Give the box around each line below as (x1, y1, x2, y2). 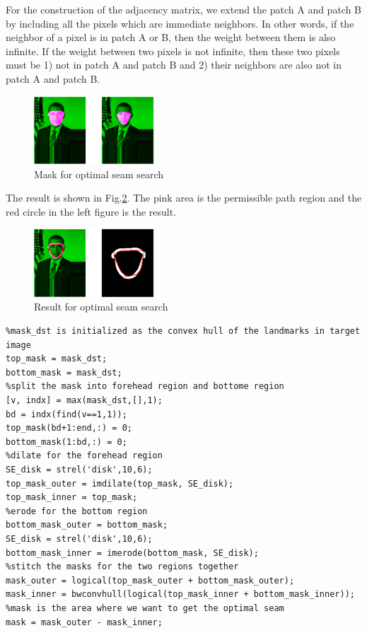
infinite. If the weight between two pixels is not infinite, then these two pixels (6, 43, 340, 58)
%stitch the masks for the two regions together (6, 562, 239, 572)
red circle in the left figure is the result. (6, 204, 177, 219)
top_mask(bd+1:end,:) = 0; (6, 423, 132, 434)
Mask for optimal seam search (34, 166, 164, 181)
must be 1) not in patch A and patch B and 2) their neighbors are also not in (6, 57, 342, 72)
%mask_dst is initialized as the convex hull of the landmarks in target (6, 326, 361, 337)
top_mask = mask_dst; (6, 354, 107, 364)
